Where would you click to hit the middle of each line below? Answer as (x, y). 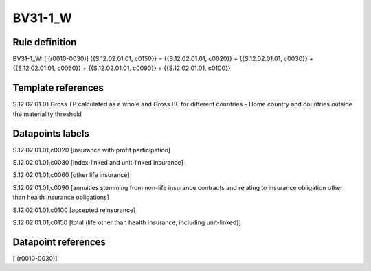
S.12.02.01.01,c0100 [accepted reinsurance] (74, 210)
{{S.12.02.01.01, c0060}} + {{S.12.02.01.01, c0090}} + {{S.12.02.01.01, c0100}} (122, 68)
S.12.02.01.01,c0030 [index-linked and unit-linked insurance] (98, 163)
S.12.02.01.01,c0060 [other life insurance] (71, 175)
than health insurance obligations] (61, 197)
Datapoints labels (51, 133)
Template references (58, 88)
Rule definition (45, 42)
